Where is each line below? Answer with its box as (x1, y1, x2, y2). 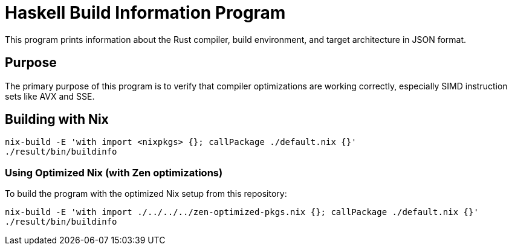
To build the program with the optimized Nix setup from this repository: (5, 188, 287, 199)
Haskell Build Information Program (5, 2, 286, 23)
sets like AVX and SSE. (5, 91, 95, 101)
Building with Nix (5, 112, 109, 127)
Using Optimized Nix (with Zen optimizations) (5, 166, 223, 179)
